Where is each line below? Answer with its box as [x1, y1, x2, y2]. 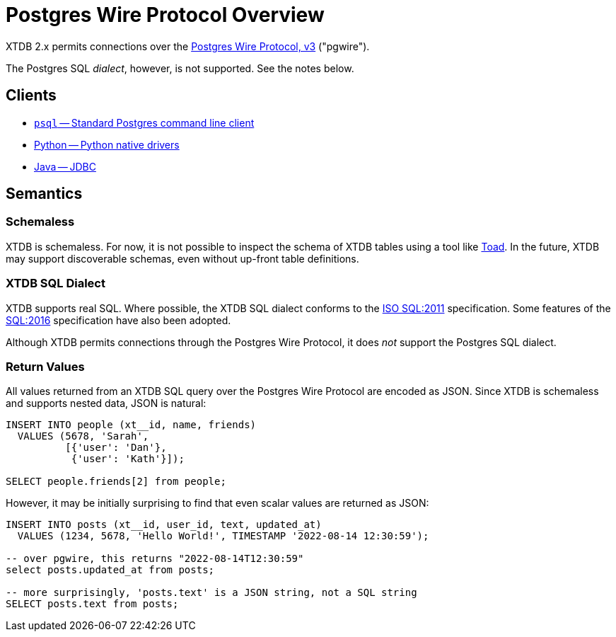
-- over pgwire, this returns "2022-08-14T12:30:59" [6, 553, 304, 565]
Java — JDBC [34, 160, 96, 173]
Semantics [6, 185, 83, 203]
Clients [6, 86, 57, 105]
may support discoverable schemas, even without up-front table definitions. [6, 252, 359, 265]
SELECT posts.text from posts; [6, 598, 179, 610]
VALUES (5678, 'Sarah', [17, 430, 149, 442]
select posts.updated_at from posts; [6, 564, 215, 576]
